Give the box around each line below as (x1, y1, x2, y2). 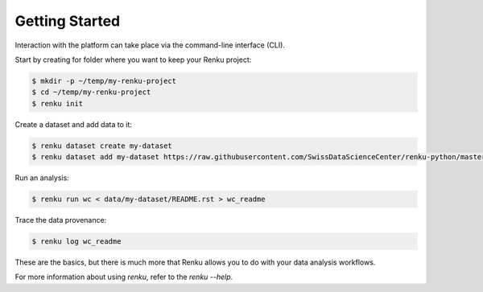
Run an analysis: (14, 173, 70, 183)
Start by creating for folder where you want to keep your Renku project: (14, 55, 252, 64)
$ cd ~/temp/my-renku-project (31, 88, 151, 97)
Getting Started (14, 12, 121, 30)
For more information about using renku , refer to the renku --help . (14, 272, 233, 282)
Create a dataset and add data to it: (14, 119, 133, 129)
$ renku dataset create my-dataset (31, 141, 172, 150)
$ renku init (31, 99, 84, 108)
